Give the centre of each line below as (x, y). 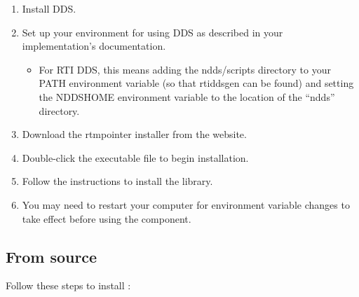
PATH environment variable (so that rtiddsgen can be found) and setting (196, 83)
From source (52, 256)
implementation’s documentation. (94, 46)
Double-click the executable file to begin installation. (135, 157)
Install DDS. (49, 8)
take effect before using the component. (107, 218)
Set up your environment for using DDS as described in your (153, 32)
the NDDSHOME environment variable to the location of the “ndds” (187, 96)
